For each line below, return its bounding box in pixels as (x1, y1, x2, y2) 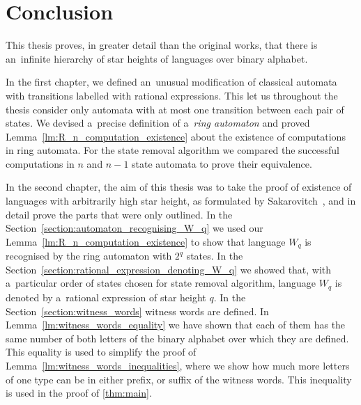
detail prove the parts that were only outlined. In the (6, 207, 233, 221)
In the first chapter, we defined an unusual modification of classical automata (6, 74, 337, 89)
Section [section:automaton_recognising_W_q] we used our (6, 221, 263, 235)
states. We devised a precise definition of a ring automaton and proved (6, 116, 310, 130)
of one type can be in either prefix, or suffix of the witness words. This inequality (6, 372, 352, 386)
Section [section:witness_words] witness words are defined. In (6, 303, 269, 318)
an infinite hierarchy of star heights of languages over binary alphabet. (6, 51, 308, 65)
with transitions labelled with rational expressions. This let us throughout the (6, 88, 338, 102)
